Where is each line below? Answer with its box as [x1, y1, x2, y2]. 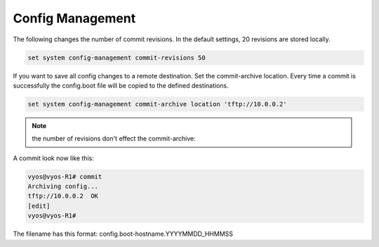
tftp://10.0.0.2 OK [27, 192, 98, 200]
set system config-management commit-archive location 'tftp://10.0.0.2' [27, 100, 287, 108]
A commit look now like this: [13, 154, 94, 162]
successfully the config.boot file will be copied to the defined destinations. [13, 81, 230, 90]
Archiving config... [27, 183, 98, 190]
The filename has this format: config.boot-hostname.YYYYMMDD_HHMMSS [13, 230, 234, 238]
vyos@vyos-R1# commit [27, 172, 102, 181]
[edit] [27, 202, 51, 210]
